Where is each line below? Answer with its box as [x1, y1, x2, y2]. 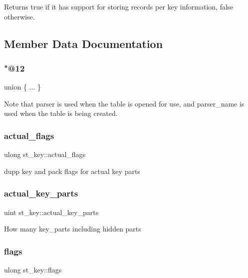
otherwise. [4, 11, 35, 21]
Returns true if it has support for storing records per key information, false [4, 1, 234, 11]
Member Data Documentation [4, 35, 163, 51]
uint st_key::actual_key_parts [4, 206, 99, 217]
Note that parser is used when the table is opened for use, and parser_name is [4, 98, 245, 108]
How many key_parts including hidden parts [4, 223, 141, 234]
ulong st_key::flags [4, 264, 62, 274]
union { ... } [4, 81, 41, 92]
